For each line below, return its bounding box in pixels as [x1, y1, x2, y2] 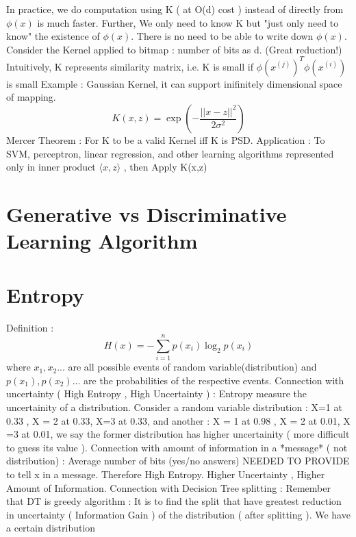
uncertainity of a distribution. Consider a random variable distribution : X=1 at [6, 400, 342, 414]
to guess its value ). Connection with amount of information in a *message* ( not [6, 440, 348, 454]
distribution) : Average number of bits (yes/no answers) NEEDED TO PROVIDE [6, 453, 350, 468]
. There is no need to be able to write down [131, 29, 314, 43]
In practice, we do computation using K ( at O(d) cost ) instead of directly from [6, 2, 344, 16]
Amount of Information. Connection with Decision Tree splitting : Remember [6, 480, 331, 495]
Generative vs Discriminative [6, 200, 287, 228]
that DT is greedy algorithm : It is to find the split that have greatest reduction [6, 494, 342, 508]
